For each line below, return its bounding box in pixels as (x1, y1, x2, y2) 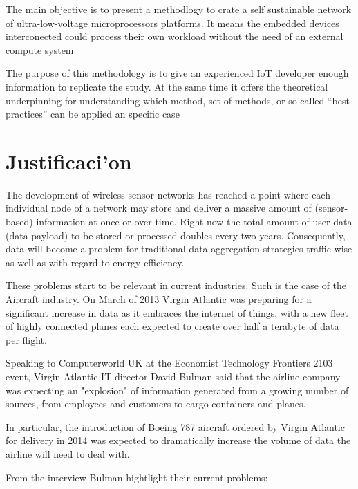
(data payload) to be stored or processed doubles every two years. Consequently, (6, 228, 346, 242)
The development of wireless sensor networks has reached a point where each (6, 187, 330, 201)
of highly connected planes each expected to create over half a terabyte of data (6, 319, 339, 333)
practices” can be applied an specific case (6, 107, 180, 121)
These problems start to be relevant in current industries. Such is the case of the (6, 278, 347, 293)
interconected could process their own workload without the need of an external (6, 29, 343, 44)
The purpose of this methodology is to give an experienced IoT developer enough (6, 66, 349, 80)
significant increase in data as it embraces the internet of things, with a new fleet (6, 305, 348, 320)
